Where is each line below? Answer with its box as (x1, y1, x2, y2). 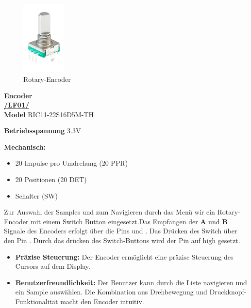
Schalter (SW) (15, 190, 58, 200)
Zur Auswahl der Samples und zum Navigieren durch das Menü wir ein (4, 207, 215, 217)
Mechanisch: (4, 141, 46, 152)
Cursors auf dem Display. (15, 261, 90, 271)
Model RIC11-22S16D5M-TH (4, 109, 94, 119)
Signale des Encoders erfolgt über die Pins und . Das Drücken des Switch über (4, 226, 237, 236)
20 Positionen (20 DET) (15, 174, 87, 185)
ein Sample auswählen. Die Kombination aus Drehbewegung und (15, 287, 207, 297)
